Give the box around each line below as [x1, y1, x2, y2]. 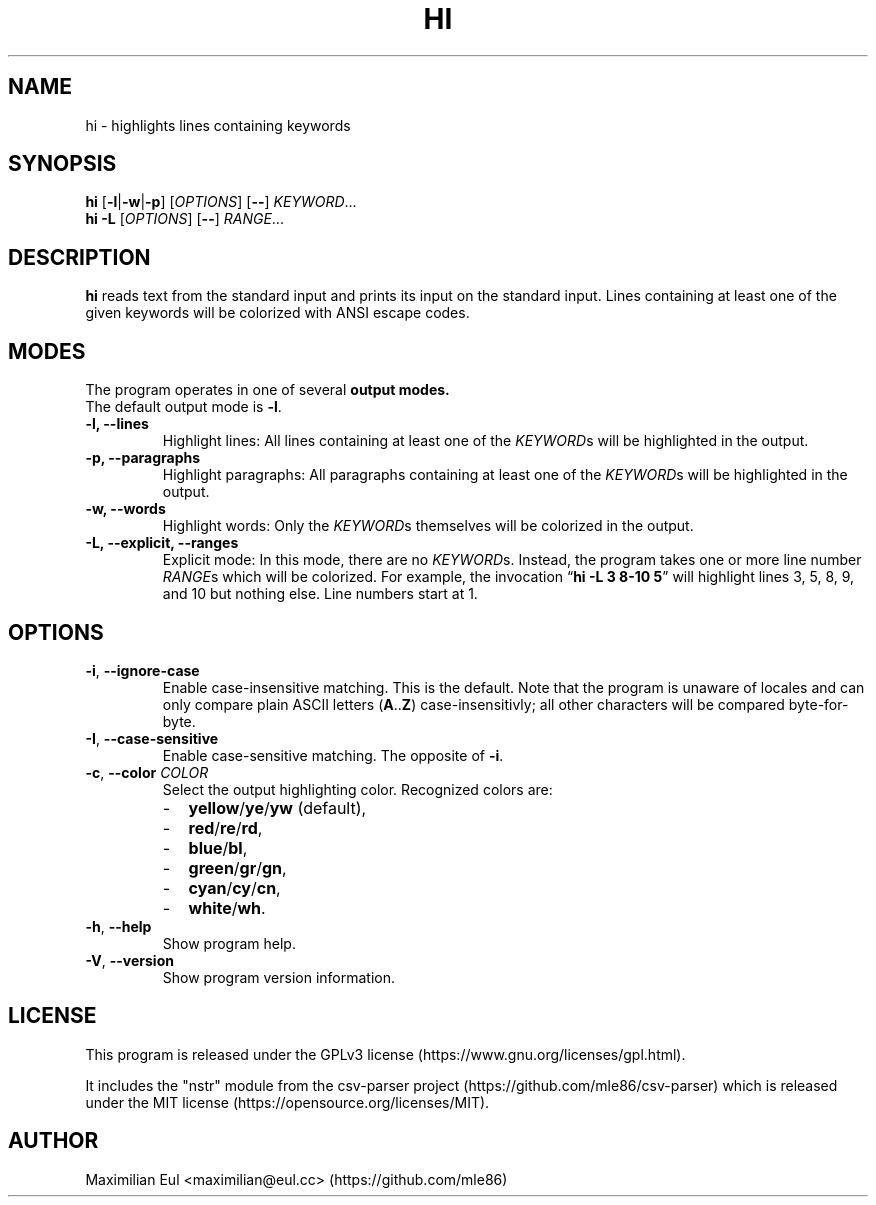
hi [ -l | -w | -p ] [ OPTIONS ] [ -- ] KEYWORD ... [85, 193, 357, 211]
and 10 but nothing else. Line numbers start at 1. [162, 585, 478, 603]
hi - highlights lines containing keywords [85, 116, 351, 134]
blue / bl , [188, 837, 248, 858]
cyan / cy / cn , [188, 877, 281, 898]
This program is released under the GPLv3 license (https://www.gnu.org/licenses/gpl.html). [85, 1045, 686, 1063]
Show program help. [162, 934, 296, 952]
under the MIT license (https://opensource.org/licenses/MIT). [85, 1093, 490, 1111]
